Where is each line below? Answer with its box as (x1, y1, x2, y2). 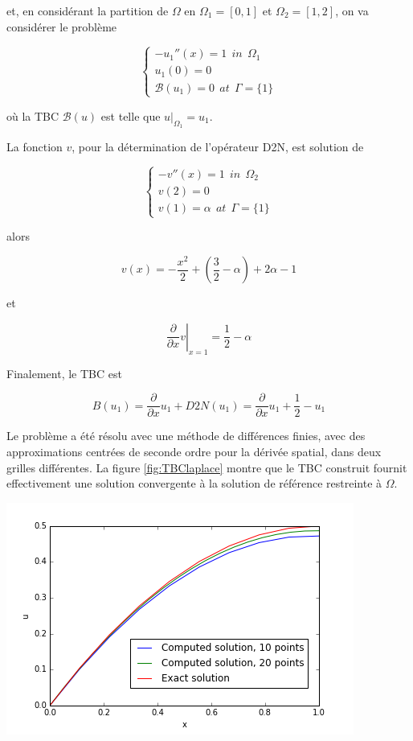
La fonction (6, 138, 63, 154)
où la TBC (6, 107, 59, 124)
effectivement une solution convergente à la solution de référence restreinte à (6, 475, 382, 492)
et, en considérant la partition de (6, 2, 169, 19)
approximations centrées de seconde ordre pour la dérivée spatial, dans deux (6, 443, 382, 459)
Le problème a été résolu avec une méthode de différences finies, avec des (6, 427, 366, 444)
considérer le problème (6, 18, 117, 35)
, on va (335, 2, 369, 19)
